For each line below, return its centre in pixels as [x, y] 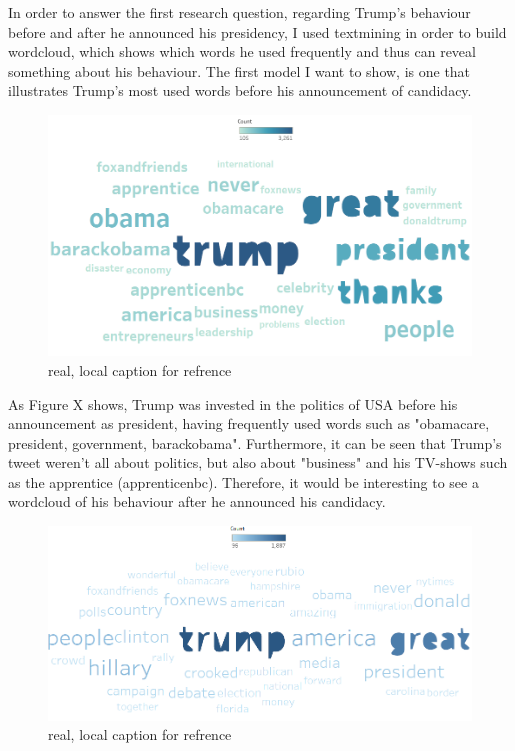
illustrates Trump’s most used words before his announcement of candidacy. [240, 90]
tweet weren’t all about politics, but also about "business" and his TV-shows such [258, 462]
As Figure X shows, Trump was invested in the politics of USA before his [233, 403]
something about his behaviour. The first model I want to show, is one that [239, 70]
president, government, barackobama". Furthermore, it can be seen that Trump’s [255, 442]
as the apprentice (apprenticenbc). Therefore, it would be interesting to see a [243, 481]
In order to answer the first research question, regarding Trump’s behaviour [239, 12]
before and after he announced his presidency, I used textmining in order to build [257, 31]
